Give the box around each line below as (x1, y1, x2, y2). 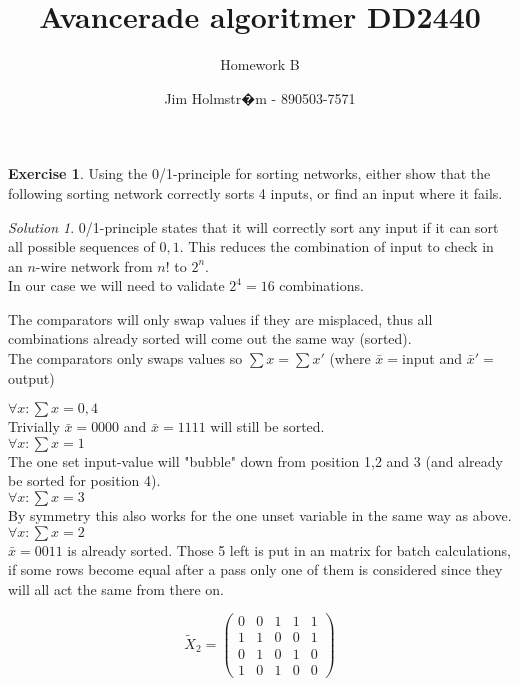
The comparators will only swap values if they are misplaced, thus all (8, 308, 433, 329)
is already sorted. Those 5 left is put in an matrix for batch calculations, (67, 539, 511, 560)
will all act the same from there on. (8, 578, 224, 599)
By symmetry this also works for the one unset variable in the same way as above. (8, 505, 512, 526)
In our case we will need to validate (8, 275, 225, 296)
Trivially (8, 416, 60, 437)
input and (402, 348, 462, 369)
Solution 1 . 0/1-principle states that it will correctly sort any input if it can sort (8, 216, 499, 237)
